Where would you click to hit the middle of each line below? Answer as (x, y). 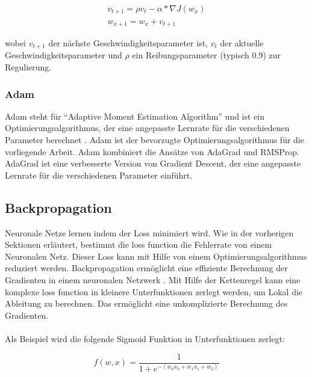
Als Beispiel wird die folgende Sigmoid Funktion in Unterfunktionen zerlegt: (145, 338)
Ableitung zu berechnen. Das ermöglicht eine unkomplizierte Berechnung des (146, 303)
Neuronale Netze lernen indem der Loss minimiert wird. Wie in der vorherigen (149, 232)
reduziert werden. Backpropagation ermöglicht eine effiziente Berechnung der (146, 268)
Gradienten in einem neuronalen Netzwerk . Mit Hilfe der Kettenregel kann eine (153, 279)
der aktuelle (242, 42)
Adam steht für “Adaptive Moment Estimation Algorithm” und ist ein (135, 116)
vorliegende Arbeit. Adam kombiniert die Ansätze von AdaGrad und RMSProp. (152, 151)
